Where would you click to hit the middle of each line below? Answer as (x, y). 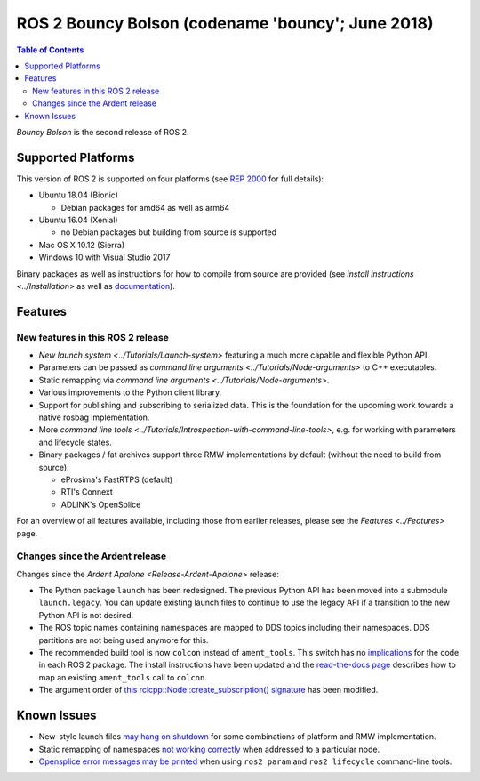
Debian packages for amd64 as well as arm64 (145, 207)
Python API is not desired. (86, 615)
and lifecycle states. (76, 442)
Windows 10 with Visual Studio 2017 (104, 257)
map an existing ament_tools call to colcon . (123, 677)
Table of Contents (50, 50)
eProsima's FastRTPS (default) (117, 479)
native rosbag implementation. (94, 417)
